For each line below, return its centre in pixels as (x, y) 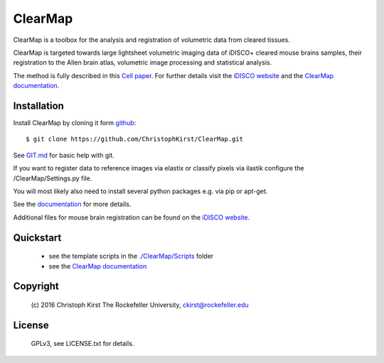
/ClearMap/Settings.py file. (53, 178)
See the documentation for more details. (72, 204)
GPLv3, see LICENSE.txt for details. (82, 344)
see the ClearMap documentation (98, 266)
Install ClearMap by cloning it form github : (75, 123)
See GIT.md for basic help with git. (64, 155)
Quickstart (37, 238)
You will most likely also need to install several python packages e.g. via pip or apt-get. (140, 191)
